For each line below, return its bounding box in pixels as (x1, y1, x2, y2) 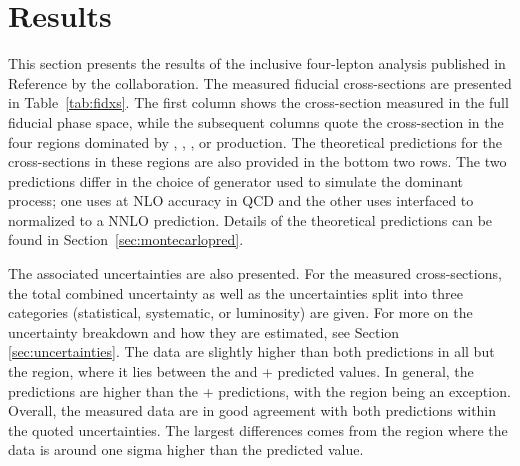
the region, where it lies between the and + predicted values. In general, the (8, 361, 474, 382)
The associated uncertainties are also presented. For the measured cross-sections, (8, 263, 502, 284)
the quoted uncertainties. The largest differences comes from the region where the (8, 419, 508, 440)
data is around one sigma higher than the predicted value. (8, 439, 364, 460)
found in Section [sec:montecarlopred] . (8, 229, 244, 250)
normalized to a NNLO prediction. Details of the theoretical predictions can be (8, 209, 493, 230)
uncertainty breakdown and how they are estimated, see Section (8, 321, 400, 342)
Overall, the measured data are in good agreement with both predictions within (8, 400, 497, 421)
